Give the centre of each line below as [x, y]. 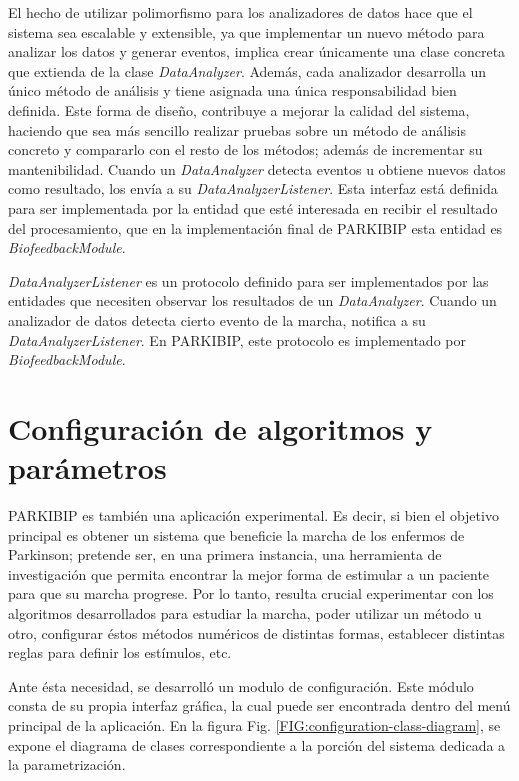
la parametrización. [67, 764]
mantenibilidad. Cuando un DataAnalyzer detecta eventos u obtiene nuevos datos [257, 168]
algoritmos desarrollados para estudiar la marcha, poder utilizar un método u [245, 612]
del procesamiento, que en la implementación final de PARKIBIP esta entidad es [255, 227]
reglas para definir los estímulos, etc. [120, 652]
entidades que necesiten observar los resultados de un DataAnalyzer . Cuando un [252, 300]
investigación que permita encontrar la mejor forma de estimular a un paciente [249, 573]
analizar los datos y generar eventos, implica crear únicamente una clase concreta [257, 51]
